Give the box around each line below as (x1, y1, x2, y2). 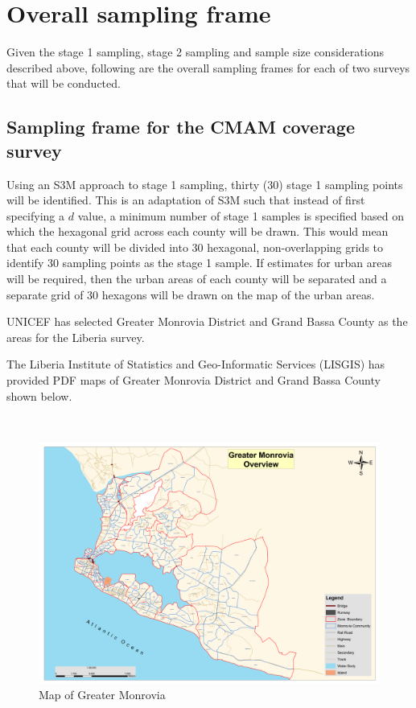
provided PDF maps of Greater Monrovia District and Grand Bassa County (6, 372, 381, 389)
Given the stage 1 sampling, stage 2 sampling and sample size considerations (6, 43, 384, 60)
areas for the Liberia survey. (6, 328, 145, 345)
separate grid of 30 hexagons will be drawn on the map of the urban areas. (6, 286, 375, 303)
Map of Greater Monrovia (39, 686, 166, 703)
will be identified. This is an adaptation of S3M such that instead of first (6, 191, 365, 208)
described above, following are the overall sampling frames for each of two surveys (6, 59, 410, 76)
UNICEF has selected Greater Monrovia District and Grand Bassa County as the (6, 313, 408, 330)
